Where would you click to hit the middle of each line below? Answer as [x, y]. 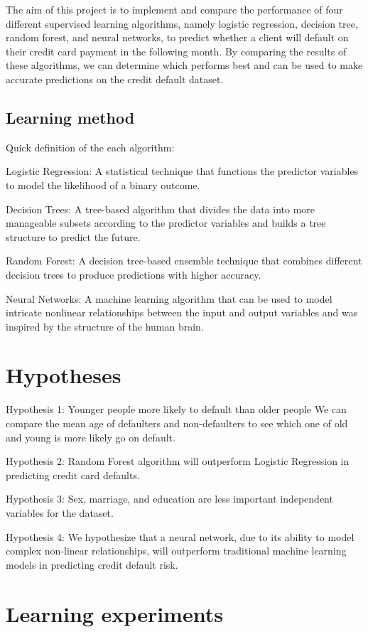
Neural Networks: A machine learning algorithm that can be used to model [169, 298]
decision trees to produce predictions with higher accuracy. [134, 274]
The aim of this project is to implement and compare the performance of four [174, 9]
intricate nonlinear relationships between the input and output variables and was [182, 312]
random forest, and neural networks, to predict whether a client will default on [177, 37]
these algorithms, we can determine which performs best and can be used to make [184, 65]
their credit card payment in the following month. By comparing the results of [176, 51]
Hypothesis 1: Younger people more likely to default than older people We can [176, 409]
